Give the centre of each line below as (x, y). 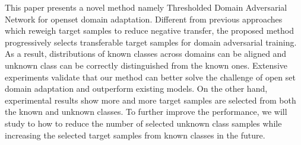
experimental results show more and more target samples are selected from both (150, 100)
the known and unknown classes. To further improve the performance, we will (146, 112)
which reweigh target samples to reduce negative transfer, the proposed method (150, 30)
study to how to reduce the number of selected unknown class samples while (143, 123)
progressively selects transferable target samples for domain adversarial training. (151, 42)
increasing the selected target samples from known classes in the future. (135, 135)
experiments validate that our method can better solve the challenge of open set (150, 77)
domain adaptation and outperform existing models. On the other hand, (136, 88)
